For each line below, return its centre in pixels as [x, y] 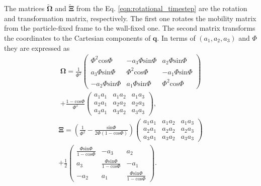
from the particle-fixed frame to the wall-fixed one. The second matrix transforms [130, 28]
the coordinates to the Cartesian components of [77, 38]
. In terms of [176, 38]
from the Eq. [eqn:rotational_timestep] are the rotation [162, 8]
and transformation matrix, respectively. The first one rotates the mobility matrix [130, 18]
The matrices [24, 8]
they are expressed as [37, 48]
